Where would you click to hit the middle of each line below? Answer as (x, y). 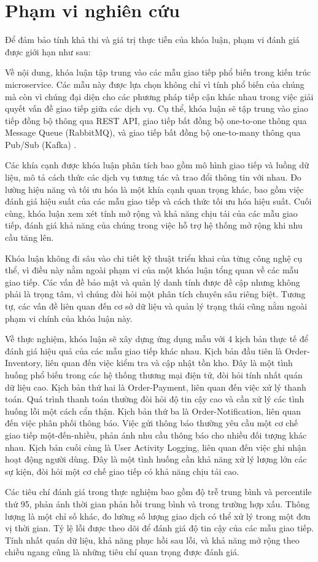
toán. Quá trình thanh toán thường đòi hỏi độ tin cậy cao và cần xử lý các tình (155, 399)
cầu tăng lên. (29, 237)
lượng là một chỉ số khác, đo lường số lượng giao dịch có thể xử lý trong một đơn (158, 516)
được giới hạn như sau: (48, 51)
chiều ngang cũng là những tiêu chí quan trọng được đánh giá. (122, 552)
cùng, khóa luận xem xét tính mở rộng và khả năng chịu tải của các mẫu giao (151, 213)
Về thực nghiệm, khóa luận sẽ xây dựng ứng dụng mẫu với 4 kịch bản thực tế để (157, 339)
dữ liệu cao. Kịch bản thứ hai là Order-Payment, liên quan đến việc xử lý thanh (156, 387)
